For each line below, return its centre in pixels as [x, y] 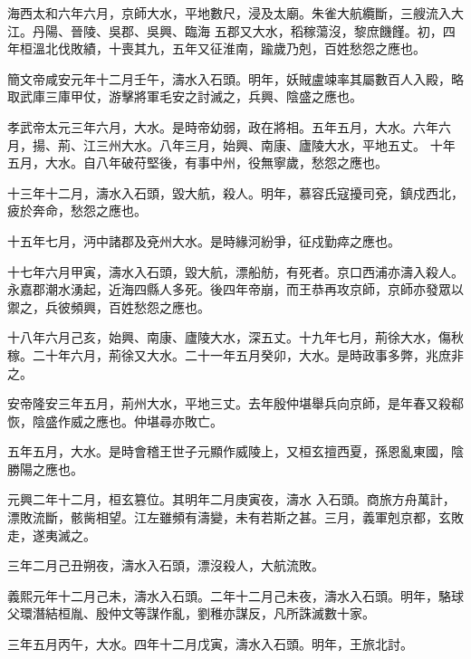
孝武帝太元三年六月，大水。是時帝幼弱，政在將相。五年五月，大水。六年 [223, 126]
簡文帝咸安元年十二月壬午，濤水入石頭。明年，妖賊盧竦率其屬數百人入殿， [229, 78]
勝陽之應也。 [45, 468]
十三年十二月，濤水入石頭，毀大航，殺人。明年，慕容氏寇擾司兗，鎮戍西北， [235, 192]
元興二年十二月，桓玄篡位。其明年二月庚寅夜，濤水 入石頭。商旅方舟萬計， [231, 499]
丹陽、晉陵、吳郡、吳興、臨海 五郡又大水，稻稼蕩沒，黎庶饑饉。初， [237, 30]
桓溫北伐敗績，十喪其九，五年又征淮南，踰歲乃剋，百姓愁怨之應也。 [222, 48]
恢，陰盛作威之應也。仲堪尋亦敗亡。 [115, 420]
